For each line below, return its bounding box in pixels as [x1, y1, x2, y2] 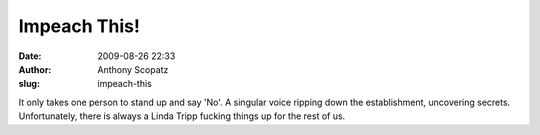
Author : [18, 63, 52, 75]
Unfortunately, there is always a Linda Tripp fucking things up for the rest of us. [18, 110, 346, 122]
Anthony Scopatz [97, 63, 169, 75]
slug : [18, 78, 40, 90]
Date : [18, 50, 42, 62]
